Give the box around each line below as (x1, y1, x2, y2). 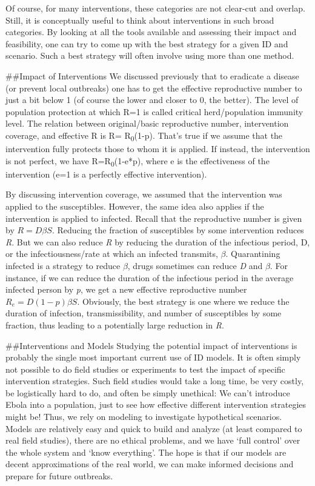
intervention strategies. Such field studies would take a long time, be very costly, (5, 374, 304, 387)
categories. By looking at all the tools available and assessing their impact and (5, 25, 297, 38)
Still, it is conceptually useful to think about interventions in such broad (5, 13, 274, 26)
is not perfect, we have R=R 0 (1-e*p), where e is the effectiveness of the (5, 154, 270, 168)
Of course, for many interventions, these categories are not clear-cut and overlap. (5, 2, 305, 14)
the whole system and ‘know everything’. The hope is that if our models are (5, 445, 287, 458)
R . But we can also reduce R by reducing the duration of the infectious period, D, (5, 235, 310, 248)
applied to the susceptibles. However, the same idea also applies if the (5, 199, 264, 212)
